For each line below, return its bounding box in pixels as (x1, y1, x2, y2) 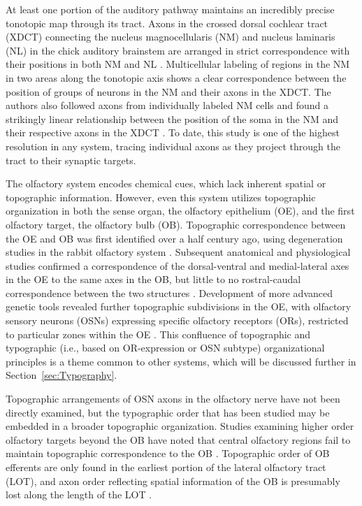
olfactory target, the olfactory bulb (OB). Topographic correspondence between (6, 217, 346, 231)
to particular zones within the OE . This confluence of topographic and (6, 326, 311, 341)
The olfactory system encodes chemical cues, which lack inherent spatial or (6, 176, 326, 191)
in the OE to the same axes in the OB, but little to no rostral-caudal (6, 272, 301, 287)
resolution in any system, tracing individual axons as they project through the (6, 138, 340, 153)
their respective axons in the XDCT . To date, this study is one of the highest (6, 125, 340, 140)
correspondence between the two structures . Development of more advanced (6, 285, 333, 300)
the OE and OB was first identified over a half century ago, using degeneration (6, 231, 343, 245)
